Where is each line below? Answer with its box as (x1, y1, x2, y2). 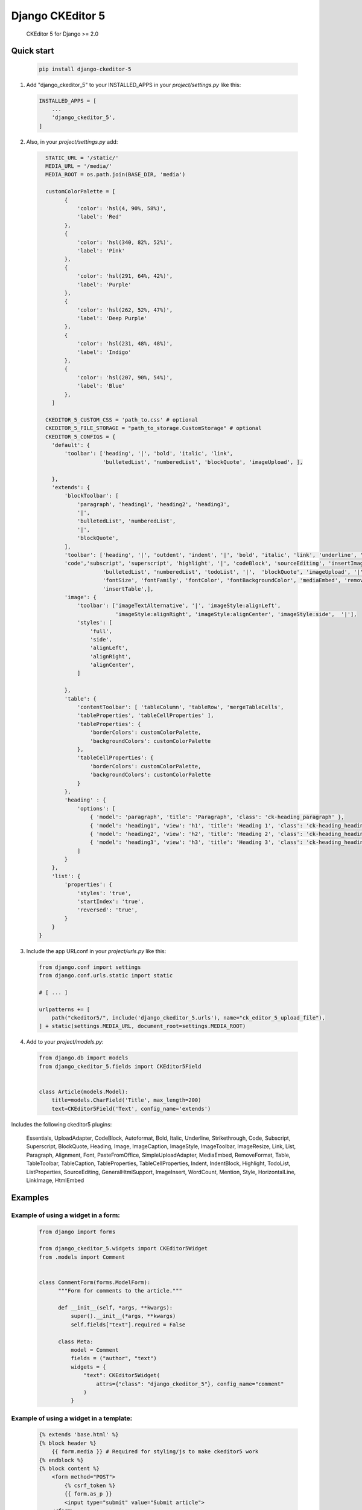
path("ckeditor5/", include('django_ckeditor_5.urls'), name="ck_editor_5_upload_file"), (51, 1014, 326, 1021)
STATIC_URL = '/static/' (45, 154, 119, 161)
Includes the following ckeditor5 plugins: (11, 1120, 112, 1128)
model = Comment (70, 1346, 119, 1353)
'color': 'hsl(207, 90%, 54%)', (77, 374, 173, 381)
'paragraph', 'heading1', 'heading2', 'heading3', (77, 501, 230, 507)
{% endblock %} (39, 1456, 84, 1463)
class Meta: (58, 1338, 94, 1345)
